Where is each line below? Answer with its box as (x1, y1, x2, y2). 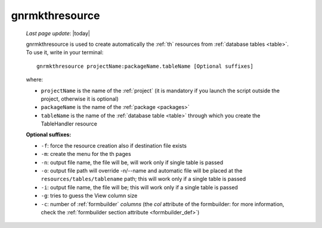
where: (26, 76, 44, 83)
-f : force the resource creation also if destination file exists (41, 142, 187, 149)
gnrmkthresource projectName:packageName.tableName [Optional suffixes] (36, 63, 253, 70)
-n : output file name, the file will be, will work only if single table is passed (41, 158, 224, 166)
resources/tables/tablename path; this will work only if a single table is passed (41, 176, 246, 183)
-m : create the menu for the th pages (41, 151, 131, 158)
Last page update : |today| (26, 30, 91, 37)
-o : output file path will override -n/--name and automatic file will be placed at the (41, 167, 243, 174)
